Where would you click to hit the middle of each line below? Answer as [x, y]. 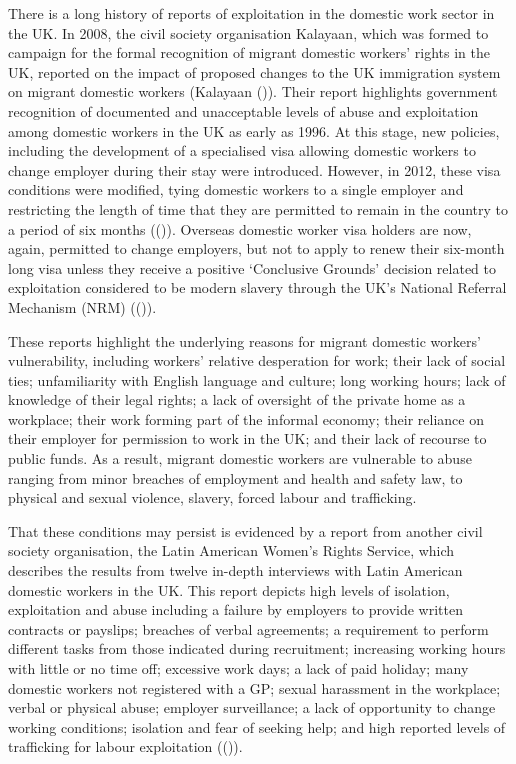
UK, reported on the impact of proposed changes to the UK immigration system [254, 71]
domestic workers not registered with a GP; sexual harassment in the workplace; [254, 687]
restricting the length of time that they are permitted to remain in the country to [258, 208]
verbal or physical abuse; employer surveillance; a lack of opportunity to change [252, 707]
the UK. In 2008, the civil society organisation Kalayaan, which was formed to [248, 32]
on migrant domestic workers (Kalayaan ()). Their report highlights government [253, 91]
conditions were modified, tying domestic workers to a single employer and [236, 189]
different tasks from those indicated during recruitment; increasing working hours [257, 648]
